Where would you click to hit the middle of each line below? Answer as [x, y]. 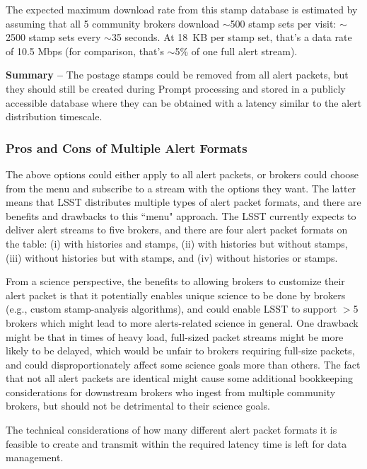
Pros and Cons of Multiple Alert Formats [127, 147]
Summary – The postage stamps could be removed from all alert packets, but [177, 75]
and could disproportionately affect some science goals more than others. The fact [183, 364]
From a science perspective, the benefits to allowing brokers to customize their [175, 281]
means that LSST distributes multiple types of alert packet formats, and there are [183, 202]
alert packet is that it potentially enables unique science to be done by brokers [176, 295]
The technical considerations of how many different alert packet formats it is [171, 430]
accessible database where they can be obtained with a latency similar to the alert [184, 102]
